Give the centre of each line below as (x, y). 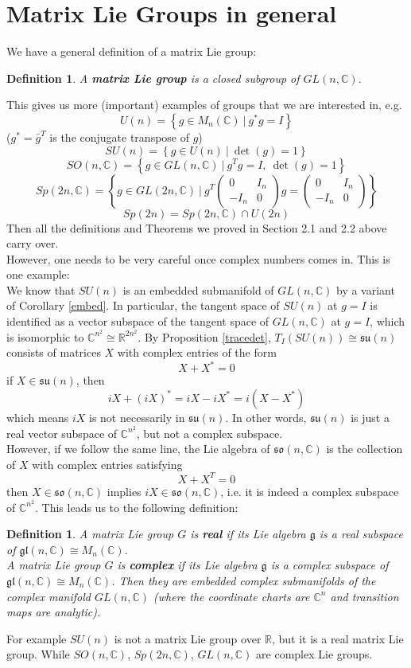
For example (37, 638)
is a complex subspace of (330, 565)
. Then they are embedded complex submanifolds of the (244, 580)
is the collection (364, 449)
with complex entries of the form (197, 352)
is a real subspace (361, 534)
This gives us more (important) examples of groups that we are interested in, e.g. (204, 105)
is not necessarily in (137, 417)
